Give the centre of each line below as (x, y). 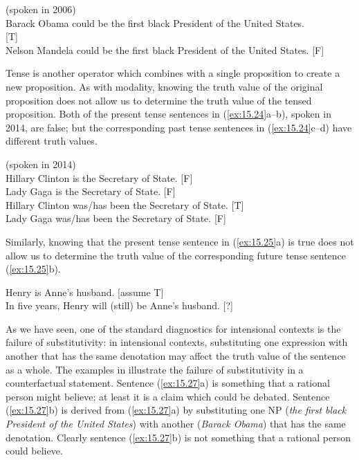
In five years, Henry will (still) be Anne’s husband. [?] (120, 305)
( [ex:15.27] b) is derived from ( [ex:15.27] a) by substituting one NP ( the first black (176, 410)
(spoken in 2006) (41, 9)
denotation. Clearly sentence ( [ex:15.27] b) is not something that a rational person (178, 437)
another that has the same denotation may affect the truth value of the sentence (176, 356)
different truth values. (52, 141)
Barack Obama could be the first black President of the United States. (155, 22)
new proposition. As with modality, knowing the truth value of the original (164, 86)
